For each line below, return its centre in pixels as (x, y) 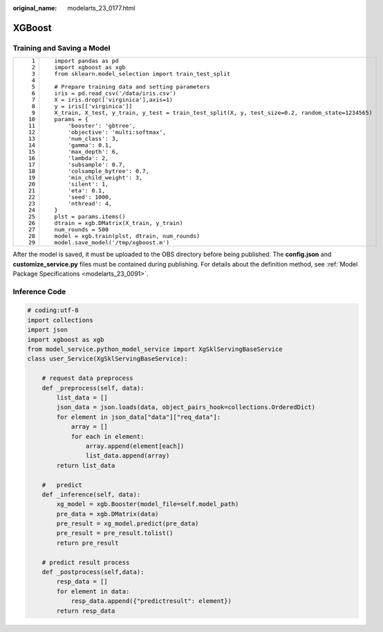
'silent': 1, (88, 184)
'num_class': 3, (93, 139)
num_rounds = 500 (82, 229)
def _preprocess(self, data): (93, 388)
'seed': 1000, (90, 197)
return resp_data (86, 611)
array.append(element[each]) (135, 446)
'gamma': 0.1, (90, 145)
